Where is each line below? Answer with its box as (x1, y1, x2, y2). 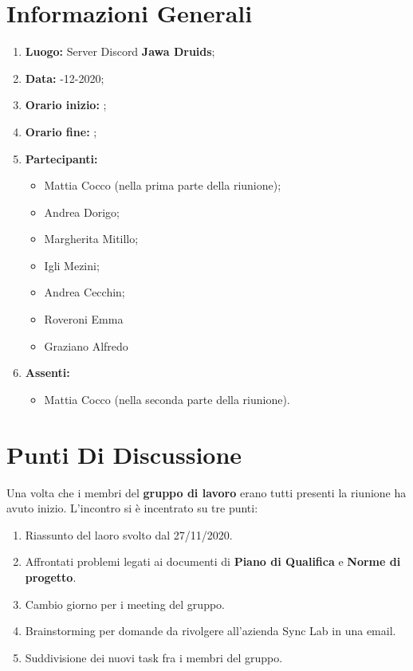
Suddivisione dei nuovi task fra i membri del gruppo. (25, 649, 283, 665)
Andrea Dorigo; (44, 203, 120, 220)
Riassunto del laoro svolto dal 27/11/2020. (25, 526, 233, 543)
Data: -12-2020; (25, 69, 104, 86)
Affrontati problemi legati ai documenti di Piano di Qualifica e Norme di (25, 553, 401, 570)
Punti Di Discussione (6, 438, 242, 470)
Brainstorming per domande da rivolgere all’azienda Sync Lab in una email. (25, 622, 396, 639)
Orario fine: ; (25, 123, 97, 139)
